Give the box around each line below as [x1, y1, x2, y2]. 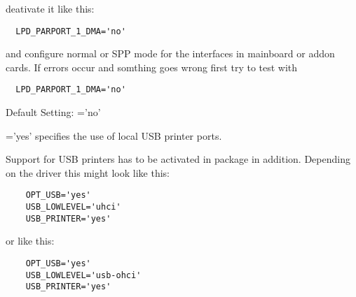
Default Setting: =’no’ [6, 105, 101, 119]
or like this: [6, 233, 55, 248]
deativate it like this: [6, 1, 95, 15]
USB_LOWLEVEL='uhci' [25, 202, 121, 212]
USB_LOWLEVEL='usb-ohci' [25, 270, 142, 280]
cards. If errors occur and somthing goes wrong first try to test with [6, 59, 298, 74]
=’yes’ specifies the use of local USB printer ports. [6, 128, 222, 143]
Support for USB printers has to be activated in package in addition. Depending [6, 152, 350, 166]
